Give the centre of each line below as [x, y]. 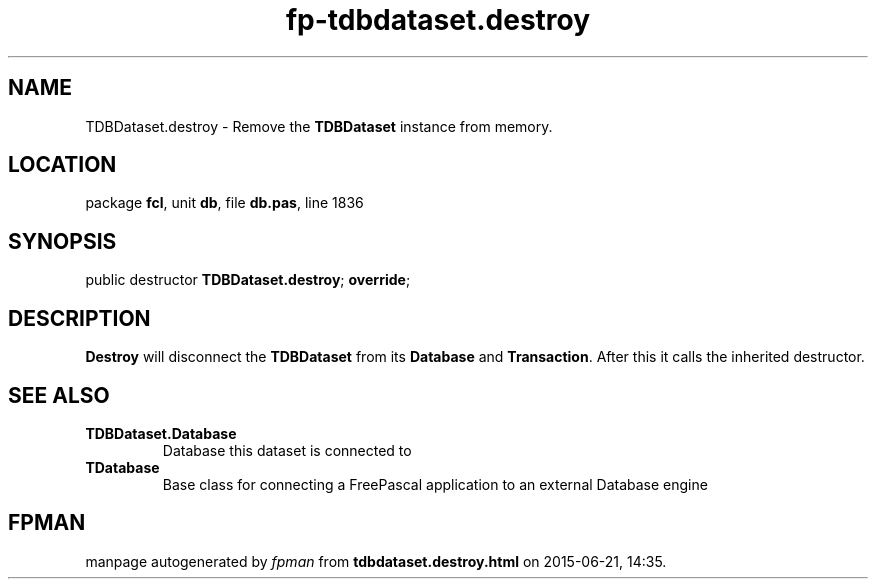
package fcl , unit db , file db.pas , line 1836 [224, 203]
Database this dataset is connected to [287, 450]
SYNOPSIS [62, 241]
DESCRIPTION [79, 318]
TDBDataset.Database [161, 433]
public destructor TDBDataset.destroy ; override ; [248, 280]
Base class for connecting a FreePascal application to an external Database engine [435, 484]
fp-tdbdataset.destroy [438, 20]
